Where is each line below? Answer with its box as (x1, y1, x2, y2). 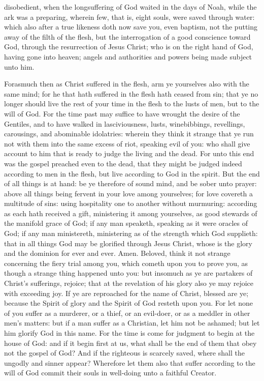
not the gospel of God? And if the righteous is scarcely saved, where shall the (4, 347, 245, 358)
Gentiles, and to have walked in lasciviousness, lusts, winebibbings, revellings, (4, 118, 245, 129)
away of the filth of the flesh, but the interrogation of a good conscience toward (4, 31, 251, 42)
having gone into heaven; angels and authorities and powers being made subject (4, 51, 252, 62)
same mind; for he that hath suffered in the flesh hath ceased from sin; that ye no (4, 88, 258, 99)
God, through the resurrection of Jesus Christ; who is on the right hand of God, (4, 41, 253, 52)
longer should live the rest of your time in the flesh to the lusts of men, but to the (4, 98, 259, 109)
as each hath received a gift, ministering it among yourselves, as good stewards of (4, 208, 257, 218)
